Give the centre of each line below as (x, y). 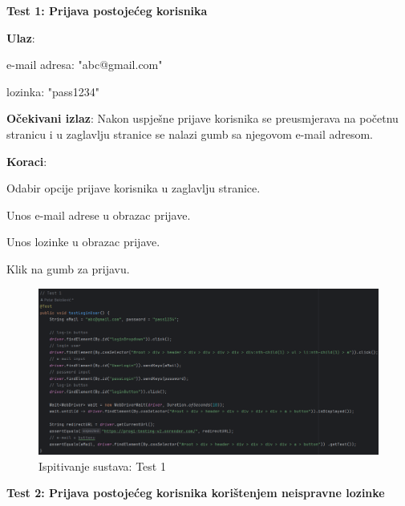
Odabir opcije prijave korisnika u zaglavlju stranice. (134, 188)
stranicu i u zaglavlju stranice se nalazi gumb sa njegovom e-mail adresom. (190, 134)
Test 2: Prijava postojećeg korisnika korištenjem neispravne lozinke (196, 493)
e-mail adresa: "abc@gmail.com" (85, 65)
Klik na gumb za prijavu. (68, 268)
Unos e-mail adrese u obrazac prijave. (99, 215)
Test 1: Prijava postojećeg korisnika (107, 10)
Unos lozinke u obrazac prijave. (83, 242)
